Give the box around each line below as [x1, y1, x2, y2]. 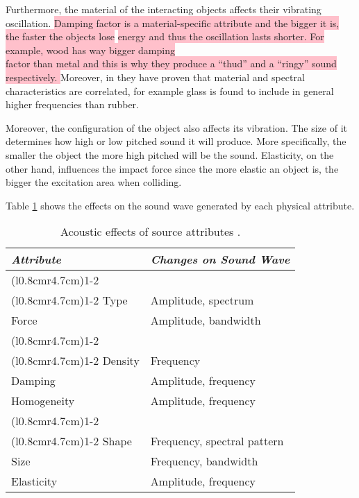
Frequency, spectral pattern [150, 433, 284, 449]
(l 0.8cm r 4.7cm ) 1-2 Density [11, 352, 140, 369]
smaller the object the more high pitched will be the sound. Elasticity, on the [6, 147, 334, 162]
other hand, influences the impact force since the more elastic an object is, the [6, 161, 339, 175]
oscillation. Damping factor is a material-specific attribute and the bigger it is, [6, 15, 340, 30]
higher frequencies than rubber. [6, 97, 139, 112]
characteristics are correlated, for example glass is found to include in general [6, 83, 334, 98]
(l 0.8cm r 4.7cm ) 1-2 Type [11, 292, 128, 309]
